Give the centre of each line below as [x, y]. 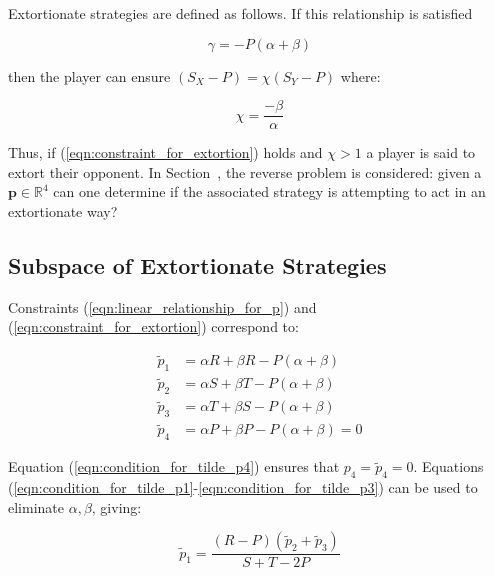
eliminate [36, 506]
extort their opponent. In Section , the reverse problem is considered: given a [245, 171]
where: [360, 75]
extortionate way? [63, 211]
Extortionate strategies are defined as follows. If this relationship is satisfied [240, 13]
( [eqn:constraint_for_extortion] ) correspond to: [153, 326]
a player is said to [421, 152]
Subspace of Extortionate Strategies [197, 265]
